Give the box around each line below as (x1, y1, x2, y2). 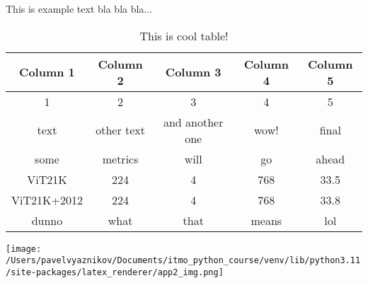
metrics (102, 150, 139, 167)
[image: (6, 243, 42, 254)
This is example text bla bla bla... (6, 1, 153, 16)
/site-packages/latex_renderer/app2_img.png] (6, 267, 224, 277)
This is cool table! (139, 27, 229, 44)
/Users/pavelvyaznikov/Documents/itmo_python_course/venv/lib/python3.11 (6, 255, 361, 266)
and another (163, 113, 224, 130)
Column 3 (165, 64, 222, 81)
